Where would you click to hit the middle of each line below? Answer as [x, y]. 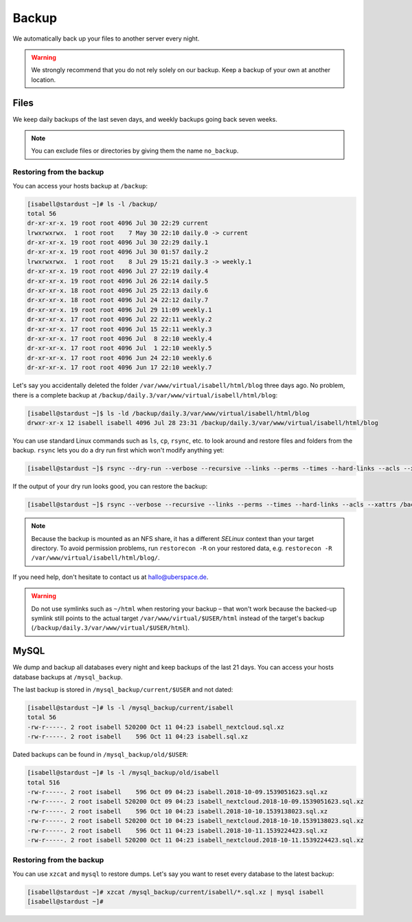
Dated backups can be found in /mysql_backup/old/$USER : [101, 755]
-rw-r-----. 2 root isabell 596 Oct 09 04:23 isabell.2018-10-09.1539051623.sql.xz [178, 792]
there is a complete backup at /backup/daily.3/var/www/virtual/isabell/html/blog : [145, 395]
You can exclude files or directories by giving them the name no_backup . [135, 151]
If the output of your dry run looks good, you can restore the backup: [110, 486]
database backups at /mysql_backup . [68, 677]
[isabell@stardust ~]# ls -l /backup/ [92, 204]
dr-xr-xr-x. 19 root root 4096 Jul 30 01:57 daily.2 [118, 252]
